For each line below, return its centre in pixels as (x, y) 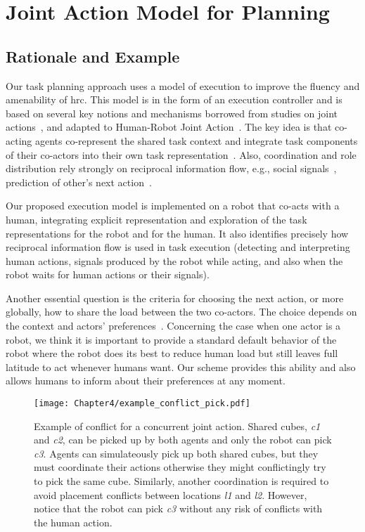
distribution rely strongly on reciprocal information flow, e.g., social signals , (171, 168)
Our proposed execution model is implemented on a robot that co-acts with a (173, 206)
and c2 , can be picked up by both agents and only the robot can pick (183, 440)
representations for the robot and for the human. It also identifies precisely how (177, 233)
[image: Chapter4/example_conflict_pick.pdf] (142, 404)
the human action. (73, 522)
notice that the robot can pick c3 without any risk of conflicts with (178, 508)
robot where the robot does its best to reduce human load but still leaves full (172, 353)
